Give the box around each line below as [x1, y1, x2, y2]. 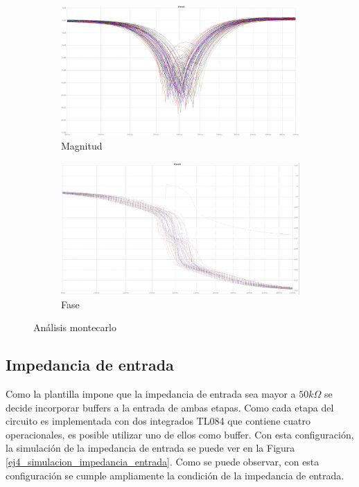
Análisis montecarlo [33, 320, 116, 335]
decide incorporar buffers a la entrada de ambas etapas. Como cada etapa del [6, 400, 334, 414]
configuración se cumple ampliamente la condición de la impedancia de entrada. [6, 468, 344, 482]
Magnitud [61, 139, 103, 153]
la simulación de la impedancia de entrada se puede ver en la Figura [6, 441, 295, 455]
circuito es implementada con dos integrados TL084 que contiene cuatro [6, 414, 310, 428]
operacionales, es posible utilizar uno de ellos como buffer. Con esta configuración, [6, 427, 354, 441]
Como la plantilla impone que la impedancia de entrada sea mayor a [6, 387, 296, 401]
